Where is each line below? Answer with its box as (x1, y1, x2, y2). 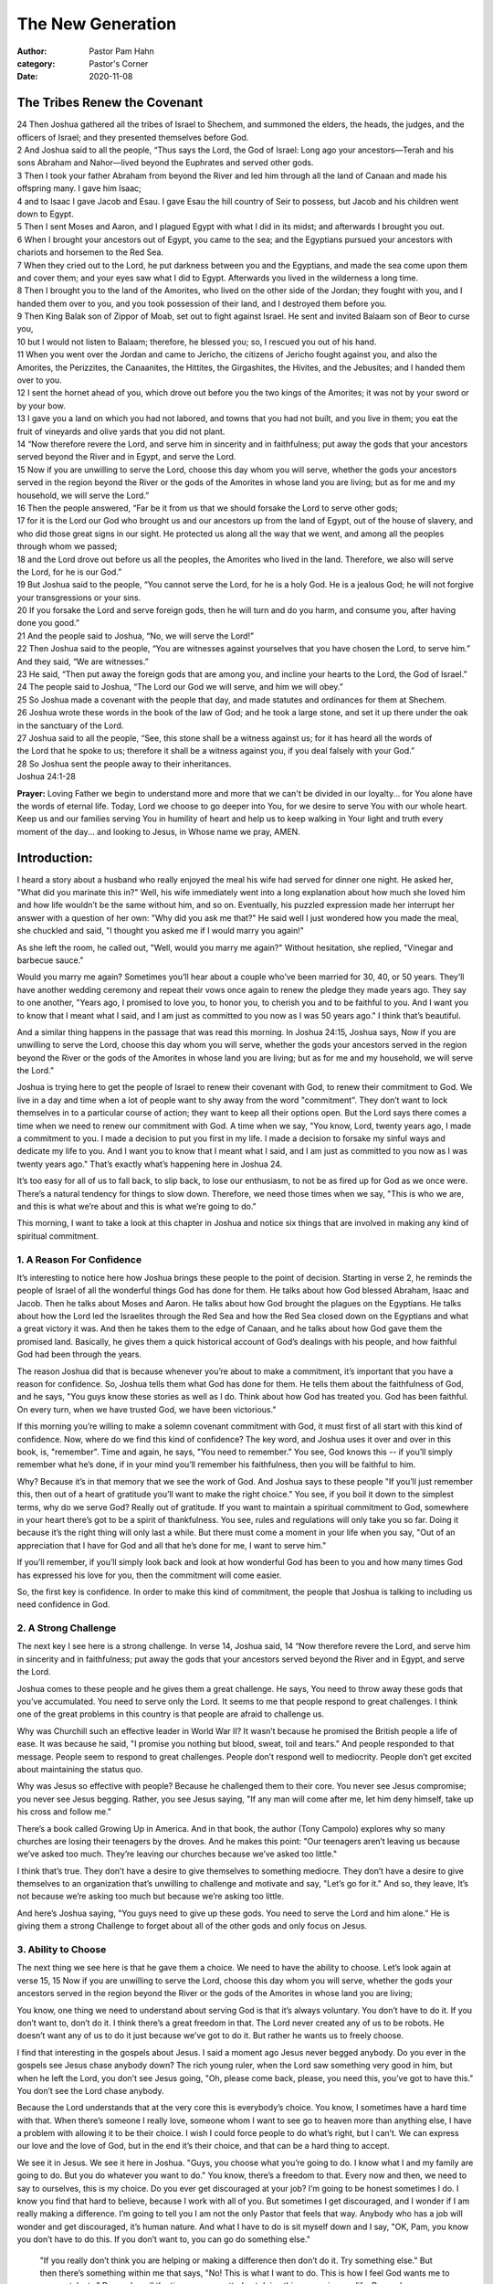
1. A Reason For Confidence (16, 1253, 142, 1265)
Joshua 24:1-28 (16, 771, 77, 782)
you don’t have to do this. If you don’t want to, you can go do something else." (16, 2234, 310, 2245)
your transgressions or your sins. (16, 592, 142, 603)
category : (16, 58, 56, 69)
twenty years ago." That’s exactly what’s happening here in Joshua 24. (16, 1158, 283, 1169)
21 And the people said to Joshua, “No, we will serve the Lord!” (16, 630, 255, 641)
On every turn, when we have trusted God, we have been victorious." (16, 1403, 277, 1415)
